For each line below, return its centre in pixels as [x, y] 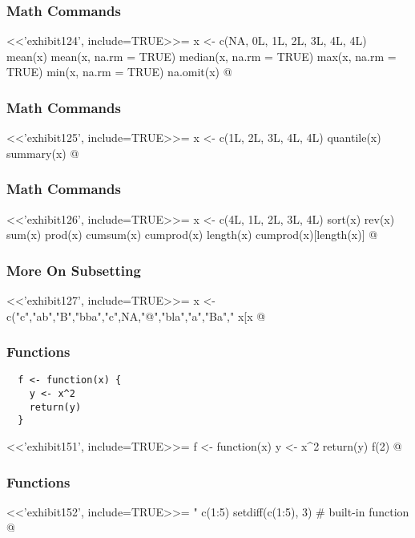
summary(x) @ [43, 153]
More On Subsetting [74, 270]
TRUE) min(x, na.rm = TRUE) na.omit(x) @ [119, 72]
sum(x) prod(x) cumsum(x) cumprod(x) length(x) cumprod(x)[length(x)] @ [192, 235]
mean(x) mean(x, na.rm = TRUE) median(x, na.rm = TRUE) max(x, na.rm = [201, 56]
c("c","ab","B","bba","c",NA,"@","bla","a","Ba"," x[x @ [136, 316]
